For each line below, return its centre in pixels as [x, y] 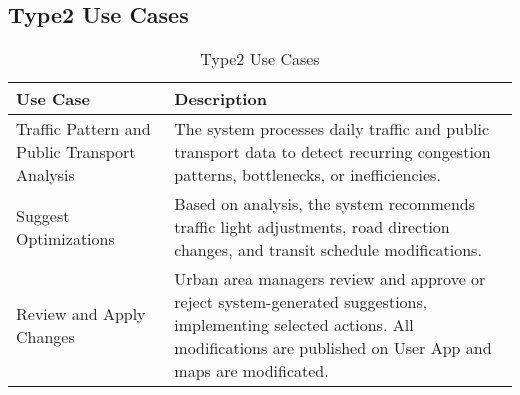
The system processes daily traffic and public [332, 129]
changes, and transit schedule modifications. [328, 250]
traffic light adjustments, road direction [312, 227]
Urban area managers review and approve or [330, 279]
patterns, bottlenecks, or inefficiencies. [307, 175]
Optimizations [65, 238]
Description [220, 99]
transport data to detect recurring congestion [332, 152]
